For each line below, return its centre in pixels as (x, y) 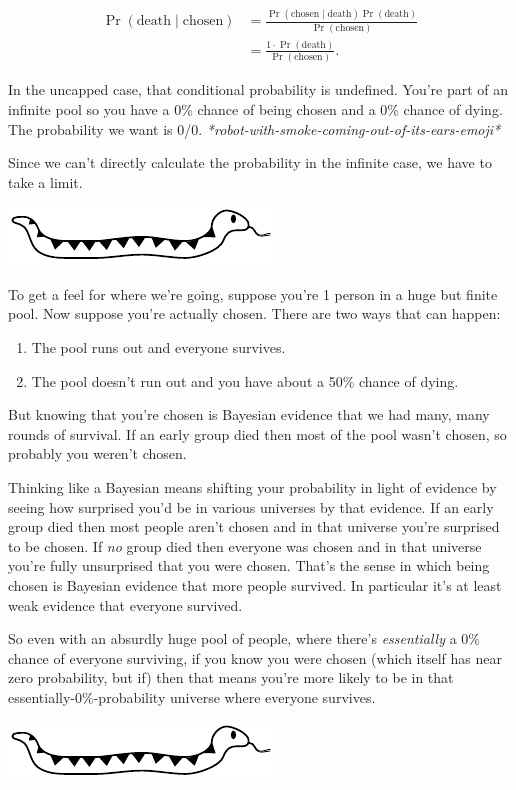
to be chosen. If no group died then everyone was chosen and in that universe (245, 545)
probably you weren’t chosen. (97, 453)
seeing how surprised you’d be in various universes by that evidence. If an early (251, 506)
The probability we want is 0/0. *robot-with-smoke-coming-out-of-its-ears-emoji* (254, 128)
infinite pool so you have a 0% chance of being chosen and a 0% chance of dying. (255, 108)
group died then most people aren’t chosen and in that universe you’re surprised (254, 526)
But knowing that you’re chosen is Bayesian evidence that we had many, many (249, 414)
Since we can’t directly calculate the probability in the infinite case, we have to (250, 162)
